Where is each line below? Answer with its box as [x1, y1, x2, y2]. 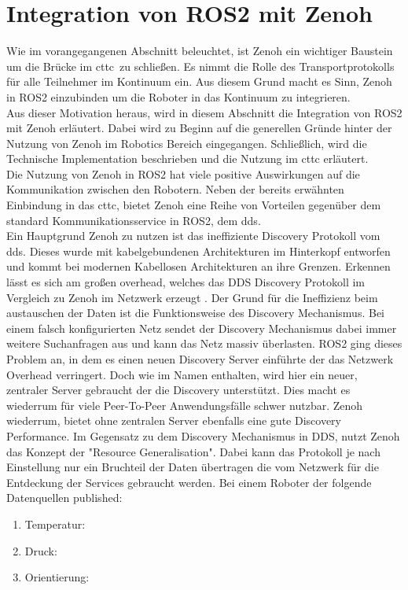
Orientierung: [24, 569, 90, 585]
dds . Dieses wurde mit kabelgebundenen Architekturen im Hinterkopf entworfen [6, 242, 391, 259]
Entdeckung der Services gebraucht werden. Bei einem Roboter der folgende [6, 474, 372, 490]
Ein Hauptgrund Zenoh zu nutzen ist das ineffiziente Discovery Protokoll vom [6, 227, 380, 244]
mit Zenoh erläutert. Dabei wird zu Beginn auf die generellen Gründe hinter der [6, 120, 392, 136]
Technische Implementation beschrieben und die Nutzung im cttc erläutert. [6, 150, 369, 167]
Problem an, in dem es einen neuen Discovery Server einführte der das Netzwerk [6, 351, 394, 367]
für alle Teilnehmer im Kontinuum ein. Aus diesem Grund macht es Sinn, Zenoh [6, 73, 392, 90]
